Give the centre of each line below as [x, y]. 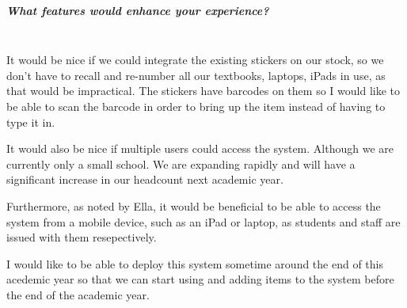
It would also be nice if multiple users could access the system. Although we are [200, 148]
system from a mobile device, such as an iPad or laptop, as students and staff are [203, 221]
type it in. [31, 122]
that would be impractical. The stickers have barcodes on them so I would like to [203, 91]
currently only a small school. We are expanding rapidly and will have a [181, 164]
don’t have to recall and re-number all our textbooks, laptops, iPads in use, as [196, 75]
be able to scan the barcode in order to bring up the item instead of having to [196, 106]
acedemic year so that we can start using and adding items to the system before [200, 279]
